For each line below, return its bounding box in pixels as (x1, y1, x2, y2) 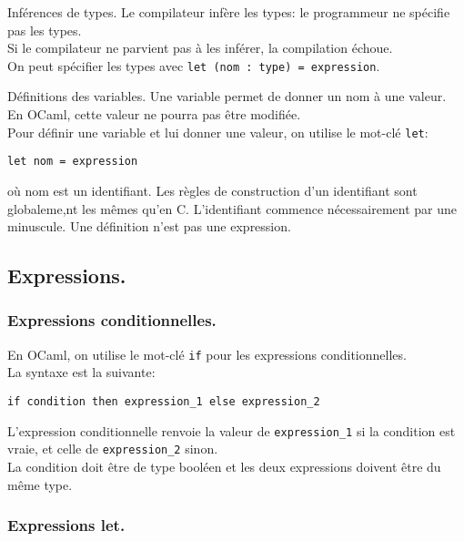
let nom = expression (7, 155, 138, 168)
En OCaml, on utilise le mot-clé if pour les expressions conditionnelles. (7, 344, 407, 363)
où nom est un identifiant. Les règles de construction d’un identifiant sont (7, 180, 418, 199)
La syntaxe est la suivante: (7, 362, 156, 382)
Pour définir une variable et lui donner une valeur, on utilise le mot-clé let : (7, 122, 429, 141)
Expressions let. (7, 514, 126, 536)
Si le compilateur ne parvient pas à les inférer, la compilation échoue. (7, 38, 393, 57)
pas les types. (7, 20, 82, 39)
